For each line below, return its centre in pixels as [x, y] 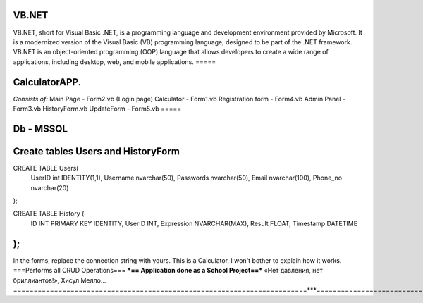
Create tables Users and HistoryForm [96, 151]
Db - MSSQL [41, 129]
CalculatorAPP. [47, 82]
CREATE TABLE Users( [46, 168]
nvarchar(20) [50, 187]
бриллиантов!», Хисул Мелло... [60, 280]
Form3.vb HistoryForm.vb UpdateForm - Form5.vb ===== [97, 109]
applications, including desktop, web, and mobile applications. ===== [115, 62]
